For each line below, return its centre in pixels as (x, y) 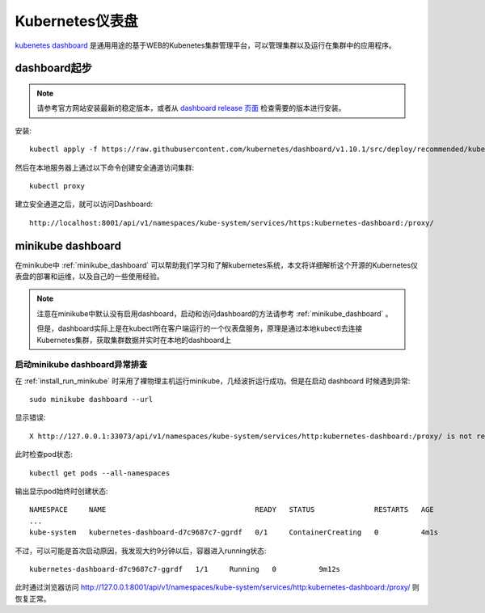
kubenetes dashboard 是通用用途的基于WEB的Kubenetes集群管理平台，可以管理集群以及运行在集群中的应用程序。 (205, 45)
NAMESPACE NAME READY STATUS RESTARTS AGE (232, 510)
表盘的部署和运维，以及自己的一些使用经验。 (89, 276)
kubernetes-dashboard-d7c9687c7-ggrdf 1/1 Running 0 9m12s (185, 569)
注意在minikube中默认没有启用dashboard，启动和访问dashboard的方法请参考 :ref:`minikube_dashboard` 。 (215, 313)
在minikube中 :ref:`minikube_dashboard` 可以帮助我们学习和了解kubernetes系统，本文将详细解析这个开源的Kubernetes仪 (216, 265)
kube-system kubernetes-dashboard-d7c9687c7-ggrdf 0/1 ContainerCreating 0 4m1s (234, 533)
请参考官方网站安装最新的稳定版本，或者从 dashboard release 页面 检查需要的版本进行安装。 (191, 108)
